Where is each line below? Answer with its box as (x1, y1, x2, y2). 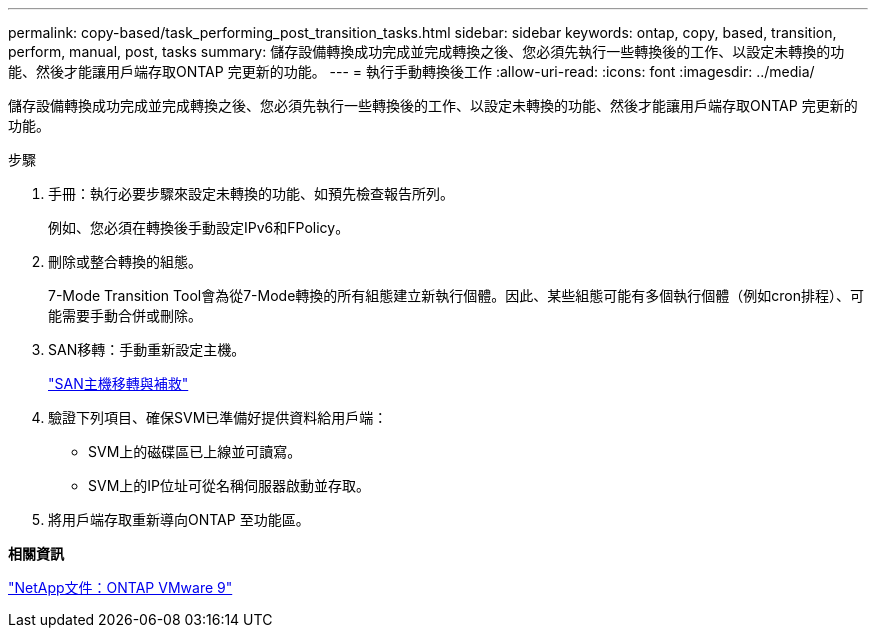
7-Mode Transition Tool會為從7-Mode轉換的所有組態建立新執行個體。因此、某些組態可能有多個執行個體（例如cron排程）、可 (48, 287, 865, 304)
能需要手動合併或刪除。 (48, 307, 202, 324)
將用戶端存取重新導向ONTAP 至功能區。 (48, 511, 310, 528)
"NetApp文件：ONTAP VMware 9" (8, 579, 233, 596)
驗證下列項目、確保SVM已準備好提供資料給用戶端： (48, 409, 388, 426)
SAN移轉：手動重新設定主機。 (48, 341, 246, 358)
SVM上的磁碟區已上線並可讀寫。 (88, 443, 302, 460)
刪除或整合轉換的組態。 (48, 253, 202, 270)
